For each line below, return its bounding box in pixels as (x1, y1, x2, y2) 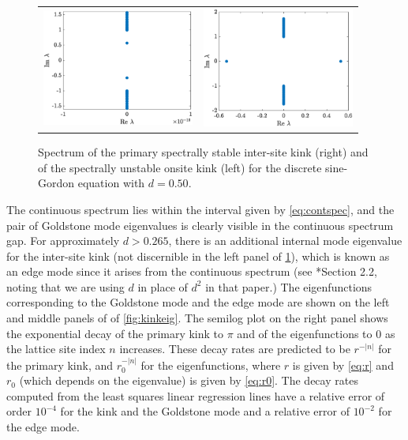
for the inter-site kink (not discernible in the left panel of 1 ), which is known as (6, 247, 390, 264)
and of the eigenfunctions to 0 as (237, 325, 395, 341)
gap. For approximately (6, 232, 120, 249)
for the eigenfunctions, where (140, 356, 281, 373)
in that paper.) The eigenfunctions (205, 278, 372, 295)
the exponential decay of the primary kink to (6, 325, 224, 341)
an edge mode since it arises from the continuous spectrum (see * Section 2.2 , (6, 263, 377, 280)
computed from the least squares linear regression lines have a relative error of (6, 387, 385, 404)
